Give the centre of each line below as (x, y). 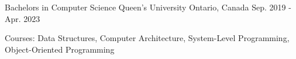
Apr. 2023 (23, 18)
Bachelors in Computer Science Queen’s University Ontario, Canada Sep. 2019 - (148, 7)
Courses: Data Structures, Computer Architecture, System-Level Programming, (147, 38)
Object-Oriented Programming (60, 49)
